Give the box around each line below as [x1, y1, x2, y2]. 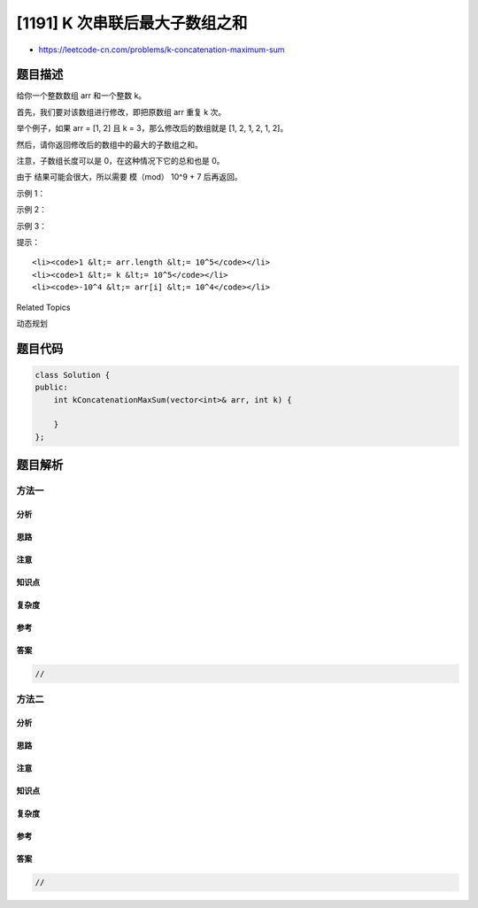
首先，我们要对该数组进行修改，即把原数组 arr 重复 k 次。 [16, 106, 227, 117]
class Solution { [35, 370, 111, 380]
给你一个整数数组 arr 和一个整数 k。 [16, 90, 147, 101]
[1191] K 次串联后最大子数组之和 [16, 13, 248, 33]
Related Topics [16, 302, 71, 312]
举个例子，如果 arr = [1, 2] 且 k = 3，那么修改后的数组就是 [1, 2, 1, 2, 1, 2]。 [16, 123, 289, 134]
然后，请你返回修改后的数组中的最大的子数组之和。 [16, 139, 203, 150]
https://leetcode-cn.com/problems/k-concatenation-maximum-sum [38, 44, 285, 55]
